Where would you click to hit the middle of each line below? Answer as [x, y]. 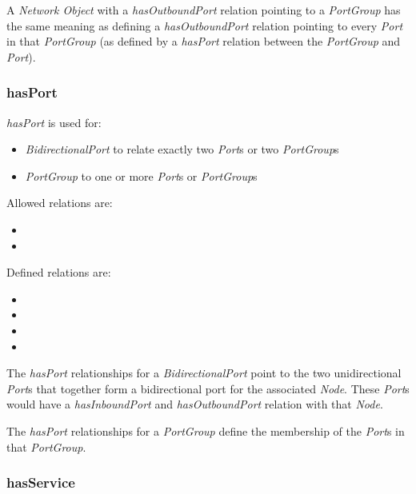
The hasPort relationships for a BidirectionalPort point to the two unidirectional [204, 373]
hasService [41, 482]
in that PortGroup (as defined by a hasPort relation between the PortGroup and [204, 41]
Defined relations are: [59, 272]
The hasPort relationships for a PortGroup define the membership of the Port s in [206, 430]
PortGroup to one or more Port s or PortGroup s [141, 175]
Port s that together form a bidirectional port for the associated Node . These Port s [208, 388]
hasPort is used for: [54, 122]
